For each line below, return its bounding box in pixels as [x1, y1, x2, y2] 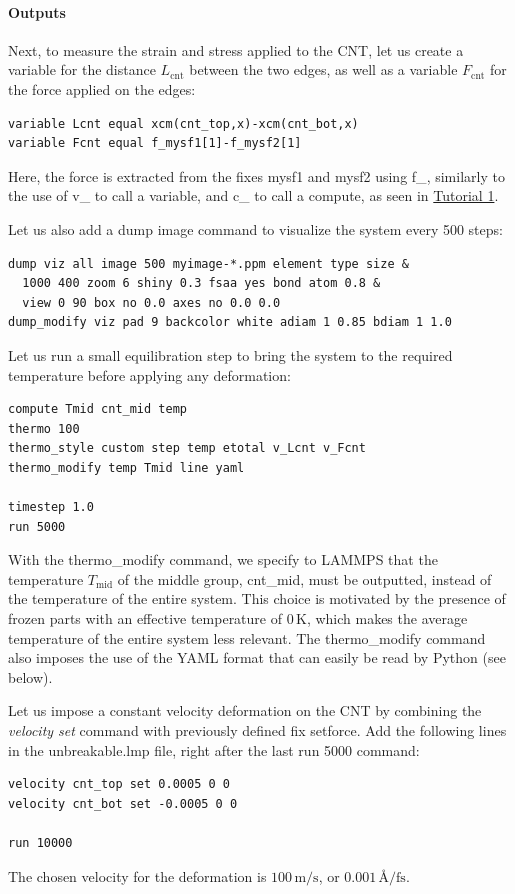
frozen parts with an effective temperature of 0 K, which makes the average [8, 608, 468, 629]
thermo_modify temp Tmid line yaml [8, 460, 245, 475]
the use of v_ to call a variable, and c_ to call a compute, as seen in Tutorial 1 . [8, 185, 499, 206]
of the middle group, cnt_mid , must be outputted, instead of [117, 568, 492, 589]
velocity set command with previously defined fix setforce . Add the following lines [8, 720, 507, 741]
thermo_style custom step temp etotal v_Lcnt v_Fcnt [8, 441, 366, 456]
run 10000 [8, 835, 73, 850]
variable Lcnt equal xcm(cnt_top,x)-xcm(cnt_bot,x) [8, 116, 359, 131]
